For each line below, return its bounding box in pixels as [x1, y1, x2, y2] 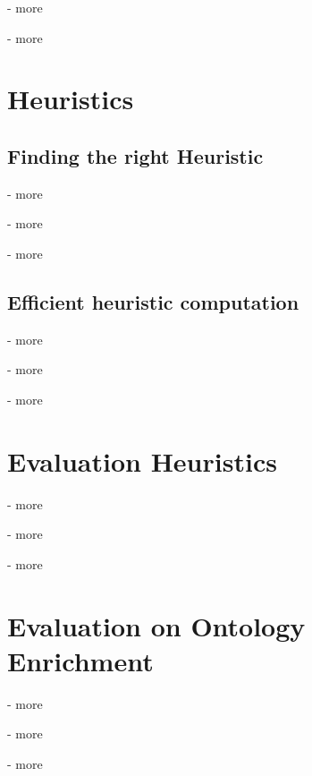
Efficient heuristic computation [7, 287, 299, 315]
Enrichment [7, 642, 154, 678]
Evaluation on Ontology [7, 607, 306, 644]
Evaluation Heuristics [7, 442, 277, 479]
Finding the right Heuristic [7, 141, 264, 169]
